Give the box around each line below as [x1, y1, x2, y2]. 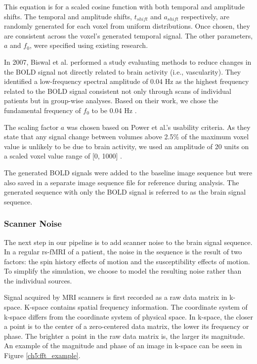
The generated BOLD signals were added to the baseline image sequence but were [4, 167, 253, 177]
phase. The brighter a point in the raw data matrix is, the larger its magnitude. [4, 330, 245, 341]
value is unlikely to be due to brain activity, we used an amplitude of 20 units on [4, 141, 249, 151]
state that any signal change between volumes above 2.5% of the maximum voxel [4, 131, 249, 142]
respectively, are [181, 11, 230, 21]
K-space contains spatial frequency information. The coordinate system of [24, 302, 248, 312]
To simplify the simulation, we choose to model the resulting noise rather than [4, 266, 242, 276]
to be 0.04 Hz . [91, 105, 137, 115]
